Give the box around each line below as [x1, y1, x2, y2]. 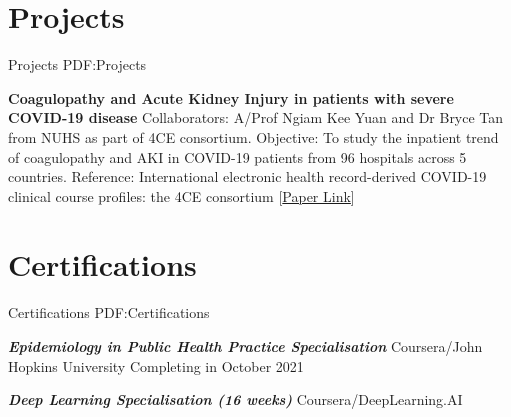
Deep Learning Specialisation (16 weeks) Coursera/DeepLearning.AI [8, 389, 463, 410]
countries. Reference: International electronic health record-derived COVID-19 [8, 166, 487, 187]
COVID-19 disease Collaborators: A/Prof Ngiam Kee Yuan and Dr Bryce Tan [8, 107, 504, 128]
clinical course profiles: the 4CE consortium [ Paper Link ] [8, 185, 355, 206]
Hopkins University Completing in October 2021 [8, 355, 304, 376]
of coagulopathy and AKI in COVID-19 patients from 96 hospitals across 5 [8, 146, 467, 167]
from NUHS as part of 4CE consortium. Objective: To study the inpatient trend [8, 126, 499, 147]
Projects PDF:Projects [8, 54, 147, 75]
